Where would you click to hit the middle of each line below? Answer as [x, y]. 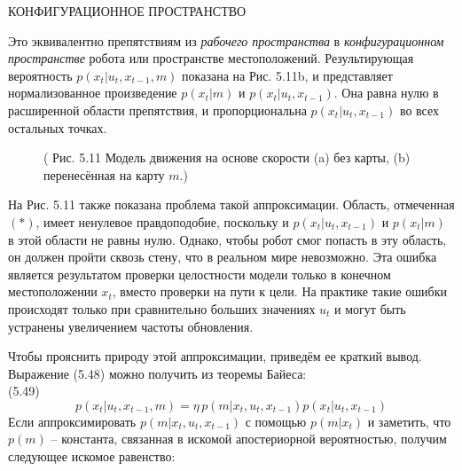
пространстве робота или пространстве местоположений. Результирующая [211, 58]
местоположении [53, 291]
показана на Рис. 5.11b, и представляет [287, 75]
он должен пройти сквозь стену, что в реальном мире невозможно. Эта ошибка [223, 257]
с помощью [276, 421]
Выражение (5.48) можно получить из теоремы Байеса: [157, 373]
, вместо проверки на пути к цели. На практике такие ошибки [279, 291]
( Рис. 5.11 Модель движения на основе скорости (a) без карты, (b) [227, 157]
